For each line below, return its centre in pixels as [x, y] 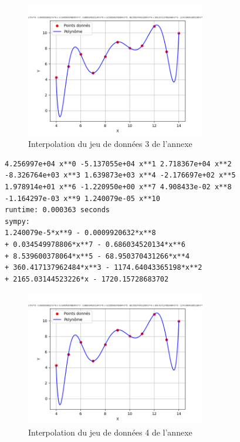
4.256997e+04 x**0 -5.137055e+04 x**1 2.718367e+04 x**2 [118, 164]
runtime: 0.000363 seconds [57, 210]
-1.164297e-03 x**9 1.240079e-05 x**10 [82, 198]
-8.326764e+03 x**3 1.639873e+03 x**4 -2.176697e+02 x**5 [120, 175]
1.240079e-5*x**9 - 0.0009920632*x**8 [80, 233]
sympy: [17, 221]
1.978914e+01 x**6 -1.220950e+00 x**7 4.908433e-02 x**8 [118, 187]
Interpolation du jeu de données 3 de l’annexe [110, 144]
